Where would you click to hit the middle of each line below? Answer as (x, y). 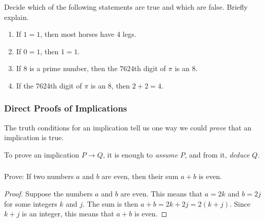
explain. (16, 17)
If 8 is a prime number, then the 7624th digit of (91, 68)
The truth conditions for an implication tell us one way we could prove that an (128, 127)
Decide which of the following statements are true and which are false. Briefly (126, 6)
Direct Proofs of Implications (66, 108)
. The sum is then (110, 203)
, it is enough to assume (140, 154)
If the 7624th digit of (49, 85)
